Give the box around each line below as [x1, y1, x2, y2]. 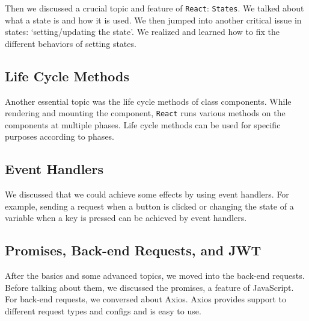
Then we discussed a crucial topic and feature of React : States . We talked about [5, 2, 304, 14]
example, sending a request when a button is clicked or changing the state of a [5, 199, 294, 212]
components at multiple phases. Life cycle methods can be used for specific [5, 118, 281, 131]
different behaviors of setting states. [5, 37, 136, 49]
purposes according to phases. [5, 130, 114, 143]
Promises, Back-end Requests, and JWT [5, 241, 262, 260]
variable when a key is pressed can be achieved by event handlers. [5, 211, 247, 224]
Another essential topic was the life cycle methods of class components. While [5, 95, 292, 107]
